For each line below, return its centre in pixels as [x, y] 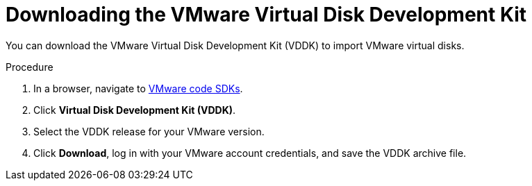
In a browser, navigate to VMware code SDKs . [138, 88]
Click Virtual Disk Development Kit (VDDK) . [135, 110]
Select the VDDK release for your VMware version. [149, 131]
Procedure [30, 67]
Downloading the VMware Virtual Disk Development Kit [266, 15]
